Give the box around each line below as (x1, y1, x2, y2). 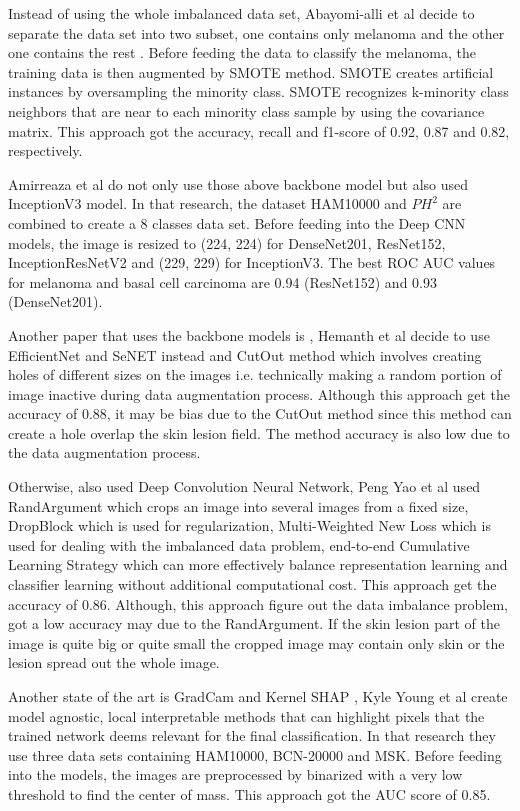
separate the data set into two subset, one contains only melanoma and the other (8, 22, 505, 43)
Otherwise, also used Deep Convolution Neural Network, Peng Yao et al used (8, 476, 481, 497)
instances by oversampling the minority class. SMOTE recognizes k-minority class (8, 81, 509, 102)
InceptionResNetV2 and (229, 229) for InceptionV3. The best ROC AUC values (8, 252, 496, 273)
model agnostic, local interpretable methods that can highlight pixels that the (8, 705, 485, 726)
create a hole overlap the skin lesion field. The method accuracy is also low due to (8, 422, 510, 443)
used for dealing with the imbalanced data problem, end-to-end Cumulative (8, 534, 470, 555)
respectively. (8, 140, 83, 161)
